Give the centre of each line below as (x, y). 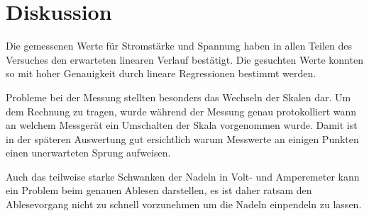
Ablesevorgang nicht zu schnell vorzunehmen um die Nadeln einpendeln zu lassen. (184, 204)
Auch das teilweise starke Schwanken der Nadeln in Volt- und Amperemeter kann (183, 176)
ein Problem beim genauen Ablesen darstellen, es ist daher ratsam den (159, 190)
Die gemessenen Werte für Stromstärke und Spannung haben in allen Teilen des (179, 46)
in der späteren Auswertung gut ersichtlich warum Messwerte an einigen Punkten (182, 138)
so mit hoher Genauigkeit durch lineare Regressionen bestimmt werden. (161, 73)
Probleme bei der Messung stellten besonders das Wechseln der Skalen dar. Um (178, 97)
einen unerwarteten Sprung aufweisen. (88, 153)
